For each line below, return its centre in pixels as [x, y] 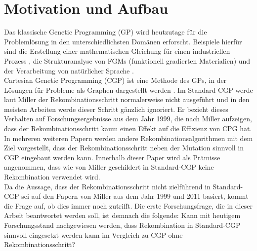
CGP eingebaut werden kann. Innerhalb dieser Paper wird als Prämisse [112, 157]
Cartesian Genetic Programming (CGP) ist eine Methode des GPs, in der [115, 80]
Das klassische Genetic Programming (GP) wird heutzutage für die [106, 32]
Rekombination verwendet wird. [52, 177]
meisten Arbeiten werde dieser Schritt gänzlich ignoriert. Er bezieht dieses [116, 109]
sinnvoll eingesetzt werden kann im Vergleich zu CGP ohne [93, 234]
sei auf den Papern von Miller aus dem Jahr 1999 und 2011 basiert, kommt [135, 196]
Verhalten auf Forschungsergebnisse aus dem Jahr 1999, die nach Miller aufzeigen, [128, 119]
